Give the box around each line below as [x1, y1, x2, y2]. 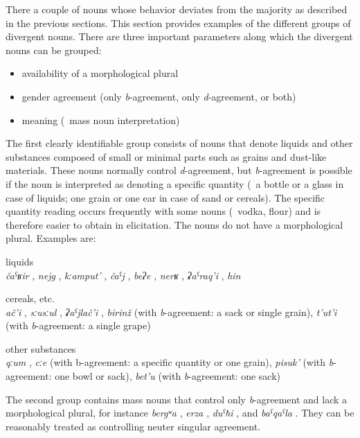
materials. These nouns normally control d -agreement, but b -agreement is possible [6, 163, 352, 177]
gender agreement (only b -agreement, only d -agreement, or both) [21, 89, 296, 103]
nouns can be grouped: [6, 42, 102, 57]
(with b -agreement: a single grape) [6, 318, 151, 333]
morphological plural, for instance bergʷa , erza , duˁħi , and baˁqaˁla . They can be [6, 405, 354, 420]
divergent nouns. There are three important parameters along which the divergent [6, 29, 353, 44]
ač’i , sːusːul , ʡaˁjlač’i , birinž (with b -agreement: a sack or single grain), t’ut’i [6, 304, 337, 319]
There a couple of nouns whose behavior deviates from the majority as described [6, 2, 348, 16]
